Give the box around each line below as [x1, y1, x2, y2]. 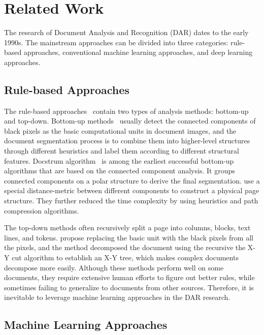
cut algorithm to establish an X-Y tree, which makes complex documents [12, 252, 239, 263]
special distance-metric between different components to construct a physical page [4, 185, 259, 196]
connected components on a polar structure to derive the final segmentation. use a [4, 175, 260, 186]
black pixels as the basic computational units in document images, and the [4, 125, 237, 136]
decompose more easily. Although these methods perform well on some [4, 262, 224, 272]
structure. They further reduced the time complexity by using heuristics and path [4, 195, 258, 206]
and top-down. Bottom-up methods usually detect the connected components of [4, 115, 256, 126]
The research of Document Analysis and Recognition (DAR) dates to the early [4, 27, 249, 38]
